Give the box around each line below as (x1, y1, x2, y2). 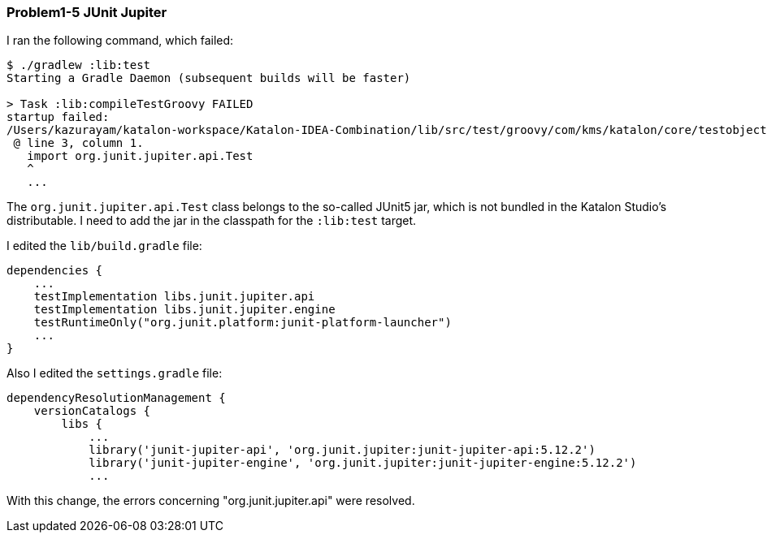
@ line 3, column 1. (13, 136, 144, 150)
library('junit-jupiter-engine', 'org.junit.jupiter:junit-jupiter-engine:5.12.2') (89, 456, 637, 470)
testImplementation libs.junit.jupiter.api (33, 290, 315, 304)
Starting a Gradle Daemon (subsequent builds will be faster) (6, 71, 411, 85)
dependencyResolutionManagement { (6, 391, 226, 405)
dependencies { (6, 264, 103, 278)
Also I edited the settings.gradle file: (6, 366, 223, 381)
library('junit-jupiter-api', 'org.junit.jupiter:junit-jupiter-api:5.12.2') (89, 443, 596, 457)
